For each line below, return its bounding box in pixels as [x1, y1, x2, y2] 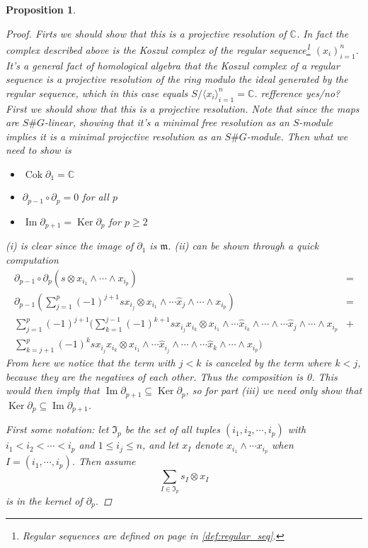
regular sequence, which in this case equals [6, 85, 188, 100]
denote [195, 437, 224, 452]
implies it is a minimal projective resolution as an [6, 128, 222, 143]
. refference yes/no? [254, 85, 340, 100]
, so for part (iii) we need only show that [185, 383, 362, 398]
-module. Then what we [246, 128, 348, 143]
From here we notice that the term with [6, 355, 176, 370]
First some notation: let [6, 422, 109, 437]
